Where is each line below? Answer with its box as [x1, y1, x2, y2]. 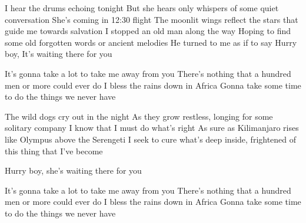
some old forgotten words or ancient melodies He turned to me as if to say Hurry [5, 36, 297, 48]
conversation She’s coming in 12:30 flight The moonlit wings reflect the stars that [5, 13, 298, 25]
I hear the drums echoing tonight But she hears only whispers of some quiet [5, 2, 279, 13]
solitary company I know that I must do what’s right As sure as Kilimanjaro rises [5, 121, 299, 134]
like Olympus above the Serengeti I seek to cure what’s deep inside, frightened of [5, 133, 297, 145]
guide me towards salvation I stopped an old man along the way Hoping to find [5, 25, 291, 37]
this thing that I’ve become [5, 144, 103, 157]
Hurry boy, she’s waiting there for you [5, 164, 142, 177]
